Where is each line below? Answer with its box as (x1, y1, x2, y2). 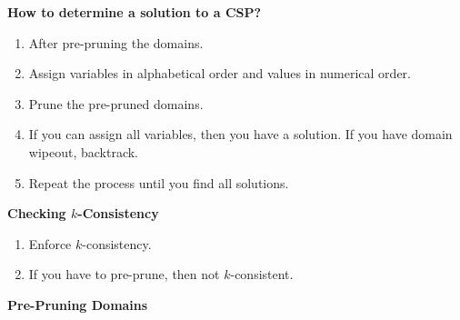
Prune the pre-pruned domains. (28, 94, 204, 113)
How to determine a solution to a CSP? (7, 3, 262, 21)
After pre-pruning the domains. (28, 33, 204, 52)
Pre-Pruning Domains (7, 295, 148, 314)
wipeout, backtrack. (28, 142, 139, 161)
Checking (7, 204, 66, 223)
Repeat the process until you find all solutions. (28, 173, 289, 192)
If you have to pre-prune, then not (28, 265, 220, 284)
